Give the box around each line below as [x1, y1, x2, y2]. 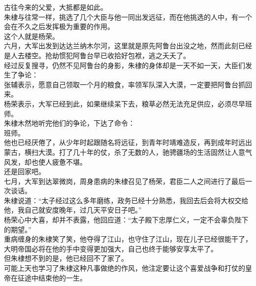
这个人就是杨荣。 [4, 31, 59, 41]
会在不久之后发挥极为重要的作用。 [4, 21, 114, 32]
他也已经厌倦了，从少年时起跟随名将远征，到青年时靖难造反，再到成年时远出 [4, 137, 252, 147]
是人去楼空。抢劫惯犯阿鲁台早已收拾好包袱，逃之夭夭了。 [4, 50, 190, 60]
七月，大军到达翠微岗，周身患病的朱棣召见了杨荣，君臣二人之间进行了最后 [4, 176, 245, 186]
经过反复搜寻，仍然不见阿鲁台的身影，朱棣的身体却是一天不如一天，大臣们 [4, 60, 245, 70]
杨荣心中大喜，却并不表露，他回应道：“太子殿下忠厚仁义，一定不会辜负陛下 [4, 214, 249, 225]
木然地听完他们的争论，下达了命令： [17, 118, 135, 128]
